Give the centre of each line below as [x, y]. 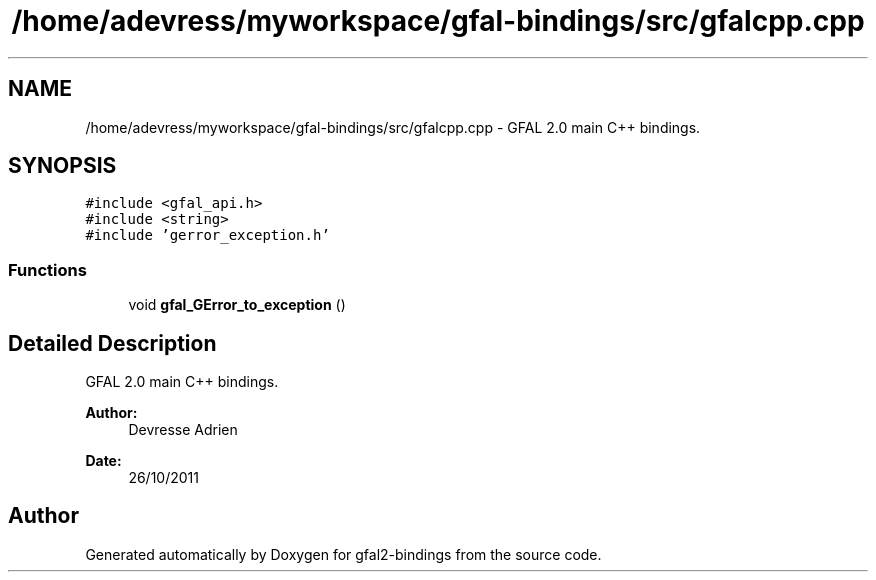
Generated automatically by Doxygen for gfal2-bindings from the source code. [343, 554]
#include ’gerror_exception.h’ [207, 235]
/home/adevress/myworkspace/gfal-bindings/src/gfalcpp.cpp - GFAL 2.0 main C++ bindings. [393, 127]
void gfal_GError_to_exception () [237, 305]
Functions [47, 269]
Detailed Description [112, 343]
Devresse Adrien [183, 430]
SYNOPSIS [62, 166]
